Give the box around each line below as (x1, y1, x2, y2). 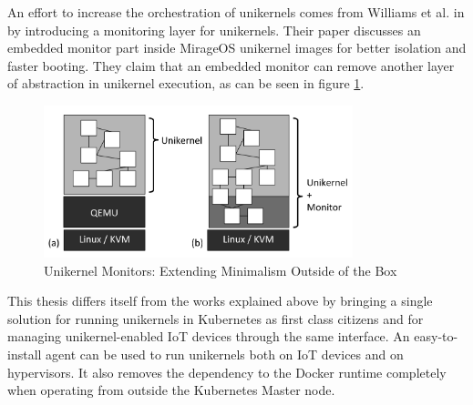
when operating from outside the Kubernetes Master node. (7, 380, 335, 400)
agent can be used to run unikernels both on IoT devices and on (46, 345, 404, 364)
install (7, 345, 42, 364)
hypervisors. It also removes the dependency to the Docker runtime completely (7, 362, 447, 381)
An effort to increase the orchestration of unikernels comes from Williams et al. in (7, 3, 465, 21)
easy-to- (414, 327, 458, 346)
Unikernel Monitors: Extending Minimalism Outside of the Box (44, 260, 397, 279)
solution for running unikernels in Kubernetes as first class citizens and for (7, 309, 424, 328)
